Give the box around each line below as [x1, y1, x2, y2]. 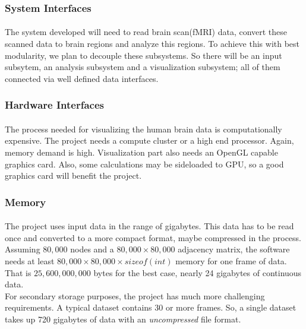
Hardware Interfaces [5, 97, 104, 112]
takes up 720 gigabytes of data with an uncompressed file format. [5, 313, 241, 325]
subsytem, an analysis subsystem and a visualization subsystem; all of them [5, 61, 280, 73]
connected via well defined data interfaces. [5, 72, 159, 84]
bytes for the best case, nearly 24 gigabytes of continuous [93, 266, 302, 279]
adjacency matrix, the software [178, 243, 290, 255]
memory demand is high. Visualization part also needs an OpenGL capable [5, 146, 278, 159]
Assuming [5, 243, 40, 255]
